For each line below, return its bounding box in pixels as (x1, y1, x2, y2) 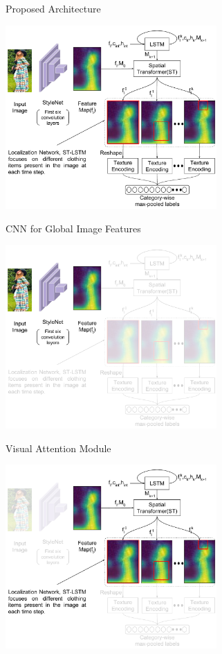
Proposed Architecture (6, 1, 101, 15)
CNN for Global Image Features (6, 221, 141, 235)
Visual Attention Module (6, 440, 111, 455)
